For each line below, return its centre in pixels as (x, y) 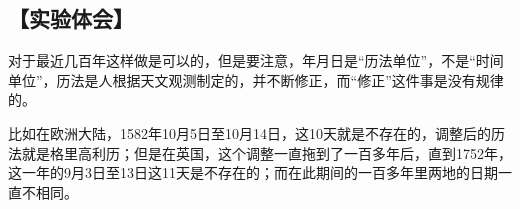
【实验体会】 (71, 18)
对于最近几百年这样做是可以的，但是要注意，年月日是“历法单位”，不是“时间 (256, 60)
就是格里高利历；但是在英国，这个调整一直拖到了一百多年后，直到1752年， (266, 152)
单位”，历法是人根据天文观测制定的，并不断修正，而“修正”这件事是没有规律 (256, 79)
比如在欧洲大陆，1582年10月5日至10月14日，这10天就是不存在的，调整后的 (249, 132)
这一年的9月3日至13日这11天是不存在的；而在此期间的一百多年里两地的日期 (253, 172)
